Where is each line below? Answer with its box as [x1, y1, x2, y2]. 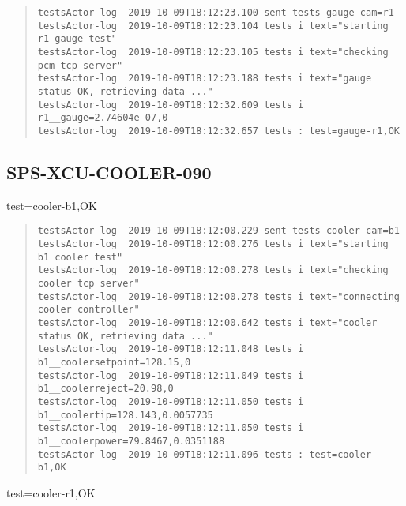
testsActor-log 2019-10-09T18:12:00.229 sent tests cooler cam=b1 [37, 225, 400, 237]
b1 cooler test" [37, 251, 123, 263]
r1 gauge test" [37, 33, 118, 45]
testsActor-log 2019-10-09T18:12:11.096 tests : [37, 448, 304, 460]
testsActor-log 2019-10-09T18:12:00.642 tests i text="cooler [37, 317, 378, 328]
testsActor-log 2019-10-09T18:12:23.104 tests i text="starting [37, 20, 389, 32]
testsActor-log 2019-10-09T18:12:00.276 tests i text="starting [37, 238, 389, 250]
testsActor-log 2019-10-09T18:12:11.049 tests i [37, 369, 304, 381]
